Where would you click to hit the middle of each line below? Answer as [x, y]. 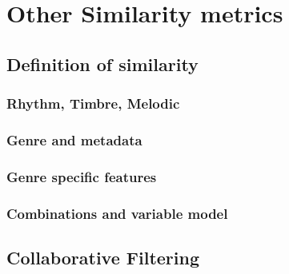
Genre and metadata [74, 139]
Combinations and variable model [117, 213]
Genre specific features [82, 176]
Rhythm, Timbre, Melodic [93, 103]
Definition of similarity [102, 64]
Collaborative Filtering [103, 257]
